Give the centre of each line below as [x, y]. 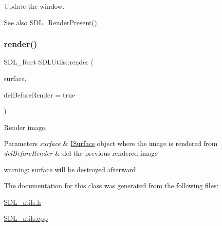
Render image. [26, 127]
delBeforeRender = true [39, 94]
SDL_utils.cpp [26, 218]
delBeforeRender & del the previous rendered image [81, 153]
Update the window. [34, 6]
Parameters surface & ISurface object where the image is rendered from [111, 143]
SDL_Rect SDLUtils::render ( [49, 62]
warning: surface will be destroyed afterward [70, 169]
